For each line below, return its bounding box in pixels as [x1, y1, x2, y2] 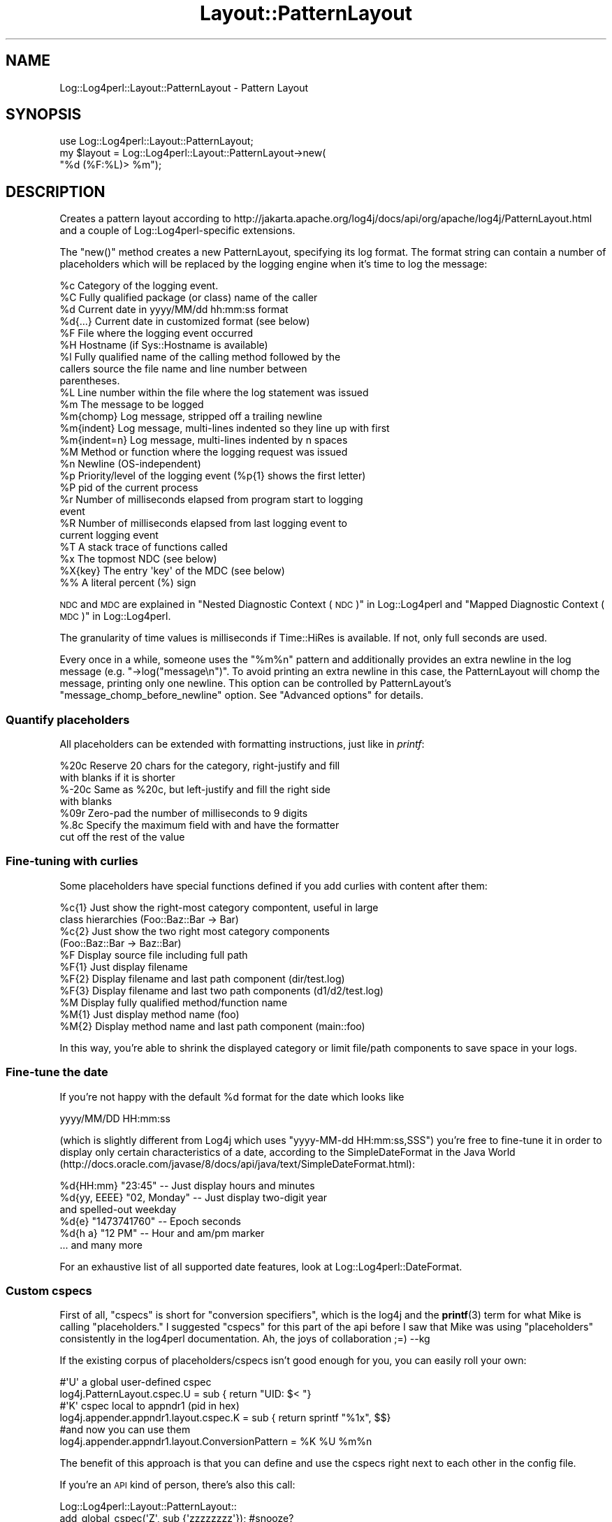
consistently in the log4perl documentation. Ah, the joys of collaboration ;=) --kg [59, 1333, 430, 1345]
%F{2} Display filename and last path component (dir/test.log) [59, 972, 345, 985]
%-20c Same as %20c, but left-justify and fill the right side [59, 783, 330, 796]
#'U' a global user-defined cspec [59, 1376, 212, 1389]
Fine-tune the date [6, 1065, 108, 1080]
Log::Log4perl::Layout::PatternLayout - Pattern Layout [59, 81, 309, 94]
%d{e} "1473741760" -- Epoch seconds [59, 1215, 241, 1227]
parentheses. [59, 375, 120, 387]
